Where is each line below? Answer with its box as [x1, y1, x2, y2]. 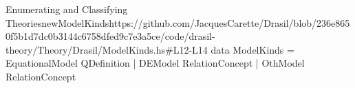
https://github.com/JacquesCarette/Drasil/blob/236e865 [109, 15, 350, 30]
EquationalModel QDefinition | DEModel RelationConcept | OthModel [6, 56, 305, 70]
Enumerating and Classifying [6, 2, 128, 16]
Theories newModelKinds [6, 15, 109, 30]
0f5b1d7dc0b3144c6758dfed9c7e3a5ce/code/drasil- [6, 29, 215, 43]
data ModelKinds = [211, 42, 294, 56]
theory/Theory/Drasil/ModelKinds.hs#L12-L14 [6, 42, 208, 56]
